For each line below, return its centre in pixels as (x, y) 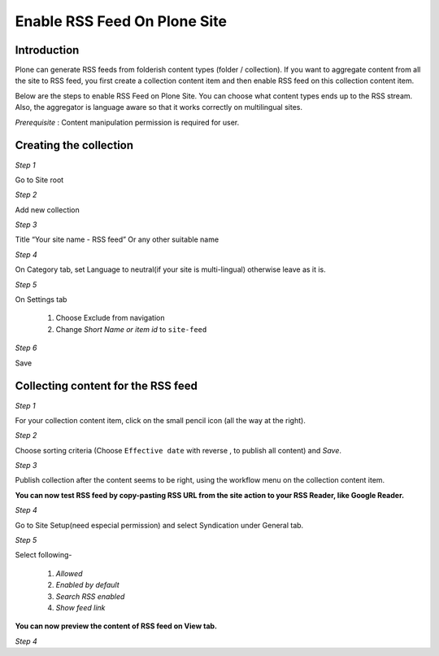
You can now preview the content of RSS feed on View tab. (116, 626)
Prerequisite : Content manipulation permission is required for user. (127, 122)
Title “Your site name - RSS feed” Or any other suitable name (117, 239)
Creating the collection (74, 145)
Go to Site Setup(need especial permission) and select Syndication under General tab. (159, 525)
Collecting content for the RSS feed (106, 386)
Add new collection (48, 210)
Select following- (43, 555)
